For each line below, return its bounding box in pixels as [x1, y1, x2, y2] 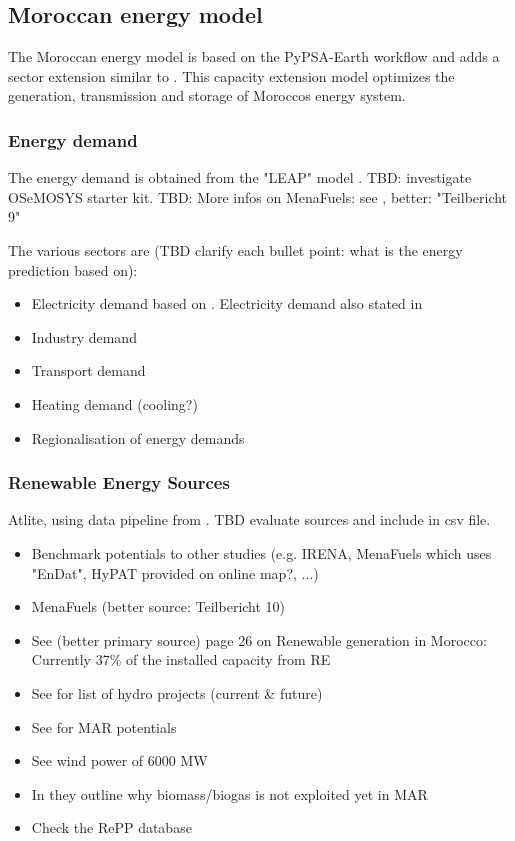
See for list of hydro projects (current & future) [31, 682, 323, 703]
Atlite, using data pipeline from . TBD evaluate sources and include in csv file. [8, 509, 491, 530]
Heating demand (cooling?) [31, 393, 198, 414]
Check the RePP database [31, 817, 192, 838]
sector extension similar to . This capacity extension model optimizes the [8, 65, 455, 86]
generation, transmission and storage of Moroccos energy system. [8, 85, 406, 106]
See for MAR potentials [31, 716, 177, 737]
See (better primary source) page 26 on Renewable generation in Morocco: [31, 629, 487, 650]
